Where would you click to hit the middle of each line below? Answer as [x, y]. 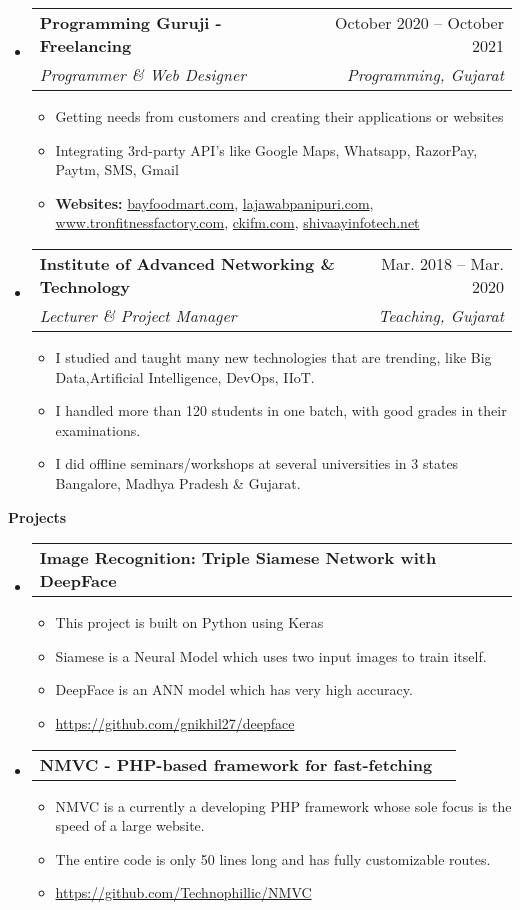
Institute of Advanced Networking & [187, 263]
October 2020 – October [419, 22]
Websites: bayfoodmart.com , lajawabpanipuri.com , [214, 202]
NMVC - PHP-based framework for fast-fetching [236, 764]
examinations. [98, 429]
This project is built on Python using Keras [189, 622]
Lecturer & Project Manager [138, 315]
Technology [85, 286]
